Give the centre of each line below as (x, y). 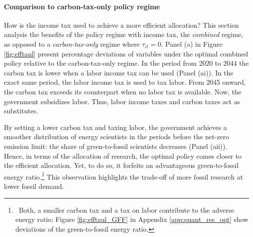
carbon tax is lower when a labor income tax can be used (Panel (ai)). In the (119, 72)
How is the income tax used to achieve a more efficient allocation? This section (121, 25)
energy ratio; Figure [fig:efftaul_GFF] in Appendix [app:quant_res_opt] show (132, 219)
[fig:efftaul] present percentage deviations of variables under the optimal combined (126, 53)
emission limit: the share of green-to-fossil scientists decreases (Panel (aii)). (116, 146)
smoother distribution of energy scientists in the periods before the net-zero (117, 137)
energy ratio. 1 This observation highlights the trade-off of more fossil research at (124, 176)
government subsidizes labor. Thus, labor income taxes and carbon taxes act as (122, 101)
